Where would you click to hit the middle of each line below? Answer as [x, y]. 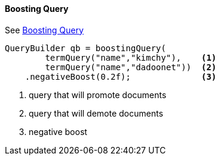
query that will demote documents [96, 113]
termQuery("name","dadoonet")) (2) [131, 67]
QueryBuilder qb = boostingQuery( [85, 48]
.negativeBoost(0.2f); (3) [121, 76]
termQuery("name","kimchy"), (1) [131, 57]
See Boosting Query [44, 30]
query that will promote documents [98, 95]
